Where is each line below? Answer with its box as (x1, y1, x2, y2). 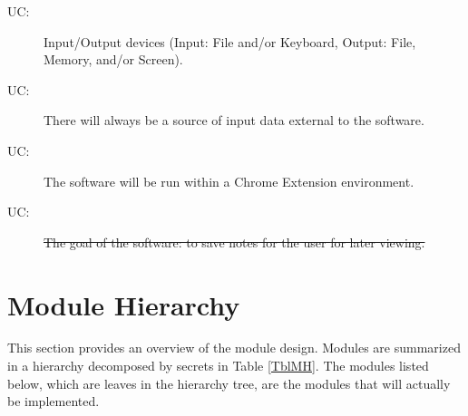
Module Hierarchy (7, 285, 240, 323)
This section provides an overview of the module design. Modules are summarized (7, 338, 461, 357)
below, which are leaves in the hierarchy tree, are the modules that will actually (7, 373, 451, 392)
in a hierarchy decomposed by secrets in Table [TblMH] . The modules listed (7, 356, 429, 375)
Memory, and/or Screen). (44, 50, 183, 69)
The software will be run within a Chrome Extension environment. (44, 171, 414, 190)
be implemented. (7, 392, 100, 411)
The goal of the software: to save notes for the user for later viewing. (44, 232, 425, 251)
